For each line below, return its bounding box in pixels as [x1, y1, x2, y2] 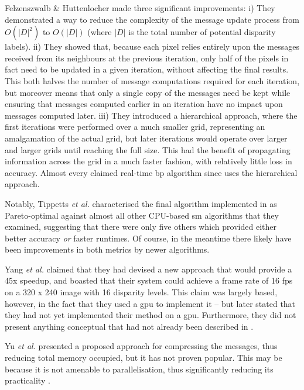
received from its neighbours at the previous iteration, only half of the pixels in [5, 51, 289, 64]
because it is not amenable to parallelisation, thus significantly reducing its [5, 363, 274, 375]
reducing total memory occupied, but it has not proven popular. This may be [5, 351, 282, 364]
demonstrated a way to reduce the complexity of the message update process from [5, 13, 299, 25]
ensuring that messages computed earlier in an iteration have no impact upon [5, 98, 283, 110]
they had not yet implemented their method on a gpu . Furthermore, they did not [5, 309, 296, 321]
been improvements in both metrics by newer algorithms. [5, 243, 210, 256]
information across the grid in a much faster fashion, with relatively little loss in [5, 155, 292, 167]
